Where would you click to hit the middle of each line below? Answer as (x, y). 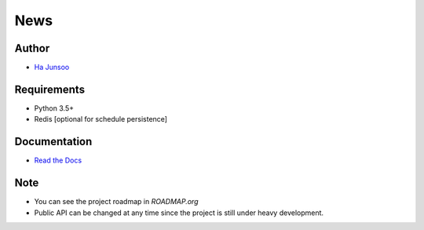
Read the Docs (58, 160)
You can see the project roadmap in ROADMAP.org (116, 202)
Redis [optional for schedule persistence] (101, 119)
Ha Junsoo (52, 68)
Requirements (50, 89)
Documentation (53, 142)
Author (32, 48)
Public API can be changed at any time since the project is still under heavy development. (179, 213)
